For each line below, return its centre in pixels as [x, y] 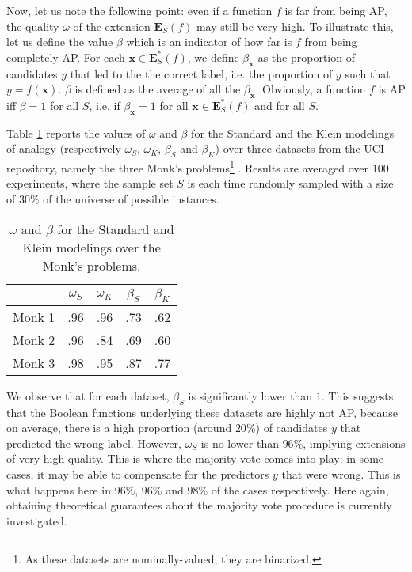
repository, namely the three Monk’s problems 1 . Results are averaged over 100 [198, 167]
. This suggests [357, 395]
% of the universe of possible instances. [124, 199]
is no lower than [240, 443]
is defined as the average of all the [158, 89]
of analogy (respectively [64, 148]
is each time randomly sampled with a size [290, 183]
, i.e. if [105, 105]
